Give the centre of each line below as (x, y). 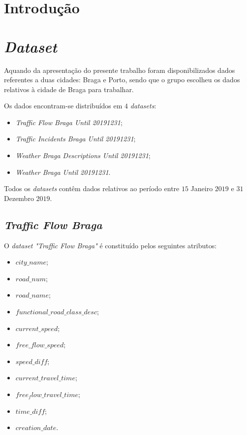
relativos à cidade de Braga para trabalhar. (69, 89)
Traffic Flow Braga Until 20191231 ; (69, 122)
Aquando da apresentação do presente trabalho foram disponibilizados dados (120, 70)
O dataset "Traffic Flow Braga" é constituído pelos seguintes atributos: (110, 245)
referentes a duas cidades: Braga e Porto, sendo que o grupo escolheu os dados (122, 80)
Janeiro (202, 188)
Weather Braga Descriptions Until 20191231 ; (83, 155)
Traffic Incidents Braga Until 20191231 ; (76, 139)
